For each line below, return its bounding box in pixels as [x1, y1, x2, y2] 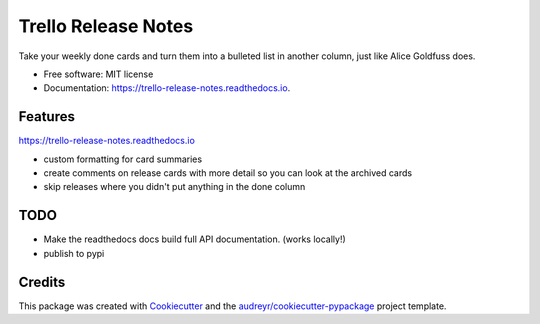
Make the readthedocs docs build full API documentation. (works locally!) [43, 233, 347, 245]
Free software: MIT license [43, 68, 154, 80]
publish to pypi [43, 247, 105, 259]
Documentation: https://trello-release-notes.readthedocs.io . [43, 82, 291, 94]
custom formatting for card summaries [43, 153, 203, 165]
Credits [18, 273, 66, 290]
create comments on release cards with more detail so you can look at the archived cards [43, 167, 413, 179]
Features [18, 108, 75, 125]
